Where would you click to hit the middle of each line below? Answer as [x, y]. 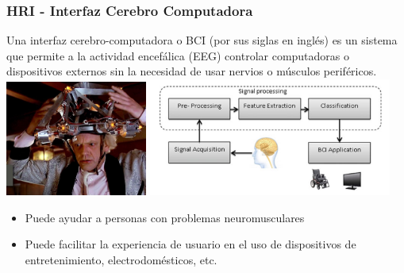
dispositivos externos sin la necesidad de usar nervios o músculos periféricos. [192, 71]
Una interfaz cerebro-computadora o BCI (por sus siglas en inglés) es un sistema [202, 40]
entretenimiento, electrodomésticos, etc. [121, 259]
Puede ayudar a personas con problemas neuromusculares [165, 217]
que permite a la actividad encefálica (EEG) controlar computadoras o [178, 55]
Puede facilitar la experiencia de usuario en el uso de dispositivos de [190, 244]
